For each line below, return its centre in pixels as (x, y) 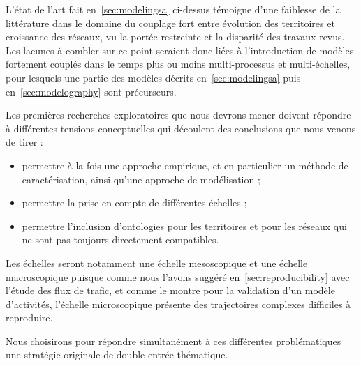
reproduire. (29, 318)
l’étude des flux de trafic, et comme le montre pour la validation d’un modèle (170, 290)
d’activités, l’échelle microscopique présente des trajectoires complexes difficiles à (178, 304)
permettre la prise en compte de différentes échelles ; (134, 203)
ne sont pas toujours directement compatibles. (120, 239)
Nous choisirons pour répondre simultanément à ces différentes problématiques (174, 341)
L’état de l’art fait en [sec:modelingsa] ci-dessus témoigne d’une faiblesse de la (173, 9)
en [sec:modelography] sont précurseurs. (91, 91)
